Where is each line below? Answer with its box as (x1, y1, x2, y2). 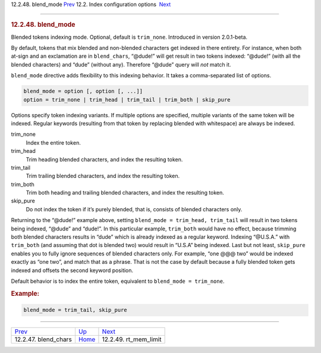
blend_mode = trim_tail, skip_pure (23, 307, 127, 314)
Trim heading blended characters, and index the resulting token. (26, 155, 183, 163)
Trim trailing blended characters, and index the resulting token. (26, 173, 180, 180)
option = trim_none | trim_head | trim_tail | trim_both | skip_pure (23, 96, 231, 103)
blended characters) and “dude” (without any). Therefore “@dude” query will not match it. (11, 61, 231, 68)
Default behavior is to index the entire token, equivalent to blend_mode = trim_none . (11, 277, 225, 285)
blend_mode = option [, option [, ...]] (23, 88, 143, 95)
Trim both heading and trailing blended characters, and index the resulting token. (26, 189, 224, 196)
